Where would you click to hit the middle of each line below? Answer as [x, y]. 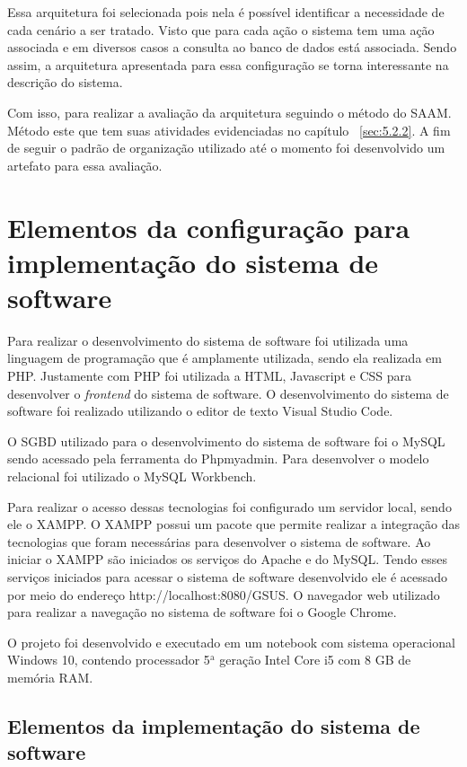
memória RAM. [50, 677]
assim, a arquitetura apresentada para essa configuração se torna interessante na [228, 64]
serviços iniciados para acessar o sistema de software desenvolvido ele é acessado [228, 576]
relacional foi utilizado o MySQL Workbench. [132, 476]
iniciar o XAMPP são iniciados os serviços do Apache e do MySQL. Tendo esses [228, 559]
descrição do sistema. [65, 82]
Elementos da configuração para [209, 227]
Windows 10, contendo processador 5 [109, 660]
